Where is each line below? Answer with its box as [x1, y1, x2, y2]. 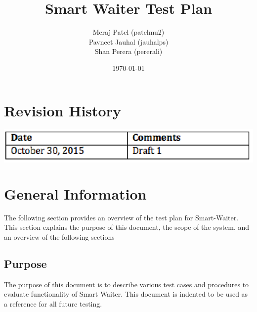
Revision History [4, 100, 121, 120]
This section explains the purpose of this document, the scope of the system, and [4, 222, 250, 232]
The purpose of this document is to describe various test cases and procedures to [4, 279, 249, 289]
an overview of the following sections [4, 231, 115, 242]
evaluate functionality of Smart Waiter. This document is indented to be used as [4, 289, 248, 299]
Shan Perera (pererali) [94, 46, 163, 56]
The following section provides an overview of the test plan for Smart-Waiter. [4, 212, 239, 222]
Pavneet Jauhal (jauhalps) [88, 36, 169, 47]
